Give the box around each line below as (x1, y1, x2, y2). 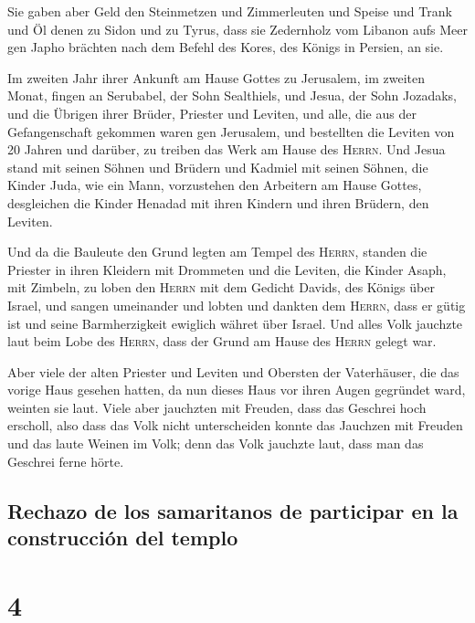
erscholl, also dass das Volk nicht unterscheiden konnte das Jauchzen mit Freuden (7, 416, 463, 435)
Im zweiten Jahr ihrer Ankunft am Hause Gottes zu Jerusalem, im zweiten (7, 68, 425, 87)
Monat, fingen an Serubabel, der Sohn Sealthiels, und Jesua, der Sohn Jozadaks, (7, 86, 457, 105)
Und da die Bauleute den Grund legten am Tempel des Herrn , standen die (7, 242, 427, 261)
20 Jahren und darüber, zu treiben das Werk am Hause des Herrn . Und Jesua (7, 140, 446, 159)
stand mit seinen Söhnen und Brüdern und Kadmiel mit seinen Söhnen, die (7, 157, 428, 176)
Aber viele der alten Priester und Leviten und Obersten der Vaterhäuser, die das (7, 362, 459, 381)
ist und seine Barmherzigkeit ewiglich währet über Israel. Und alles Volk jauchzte (7, 313, 463, 333)
